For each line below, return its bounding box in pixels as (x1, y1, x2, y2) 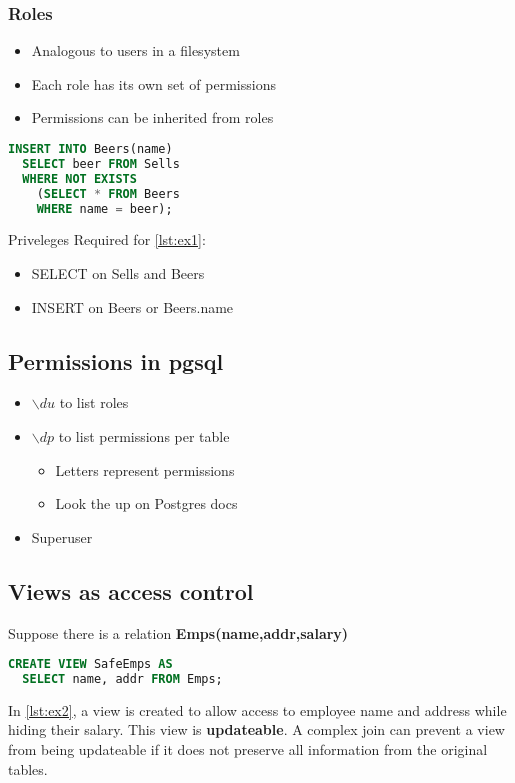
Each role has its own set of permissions (31, 73, 276, 94)
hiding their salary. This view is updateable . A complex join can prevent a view (8, 719, 505, 740)
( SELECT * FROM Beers (36, 186, 180, 201)
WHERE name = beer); (36, 201, 173, 216)
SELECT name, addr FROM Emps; (22, 672, 223, 686)
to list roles (59, 392, 129, 413)
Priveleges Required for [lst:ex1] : (8, 229, 206, 250)
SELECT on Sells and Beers (31, 262, 205, 283)
